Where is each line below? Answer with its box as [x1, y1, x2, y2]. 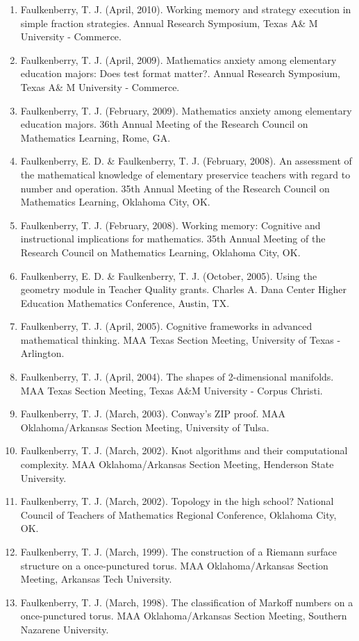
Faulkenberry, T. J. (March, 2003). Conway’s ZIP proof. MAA [20, 406, 285, 421]
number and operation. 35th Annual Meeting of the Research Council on [20, 181, 330, 195]
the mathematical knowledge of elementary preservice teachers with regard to [20, 167, 351, 181]
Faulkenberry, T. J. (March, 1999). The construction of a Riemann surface [20, 544, 337, 558]
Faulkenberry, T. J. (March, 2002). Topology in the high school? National [20, 494, 334, 508]
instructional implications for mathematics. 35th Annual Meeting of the [20, 231, 326, 246]
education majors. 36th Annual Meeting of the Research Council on [20, 117, 308, 131]
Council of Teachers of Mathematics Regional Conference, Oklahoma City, [20, 507, 337, 522]
